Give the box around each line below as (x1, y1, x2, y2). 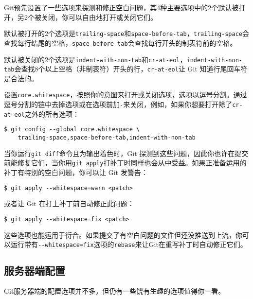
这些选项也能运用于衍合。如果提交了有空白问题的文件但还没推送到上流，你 (4, 229, 242, 240)
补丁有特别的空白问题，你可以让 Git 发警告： (4, 167, 148, 177)
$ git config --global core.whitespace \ (4, 126, 140, 133)
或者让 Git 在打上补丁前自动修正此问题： (4, 198, 134, 209)
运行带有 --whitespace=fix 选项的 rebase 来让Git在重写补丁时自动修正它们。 (10, 239, 247, 249)
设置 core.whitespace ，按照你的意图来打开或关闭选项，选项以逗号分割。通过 (4, 89, 247, 100)
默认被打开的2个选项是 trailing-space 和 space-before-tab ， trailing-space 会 (4, 28, 250, 38)
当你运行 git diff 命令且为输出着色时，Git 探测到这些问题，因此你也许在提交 (4, 148, 249, 158)
